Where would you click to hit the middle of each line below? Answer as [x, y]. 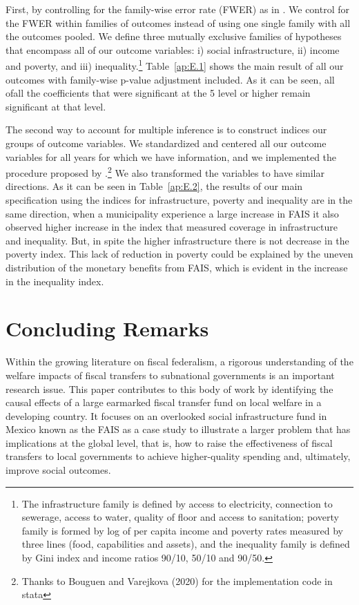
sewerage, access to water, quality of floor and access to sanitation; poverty [180, 517]
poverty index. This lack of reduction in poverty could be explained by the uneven [179, 254]
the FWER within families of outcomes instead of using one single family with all [178, 22]
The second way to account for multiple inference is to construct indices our [166, 129]
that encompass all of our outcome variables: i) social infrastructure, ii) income [173, 49]
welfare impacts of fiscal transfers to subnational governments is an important [170, 375]
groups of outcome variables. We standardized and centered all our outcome [166, 143]
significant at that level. [56, 106]
